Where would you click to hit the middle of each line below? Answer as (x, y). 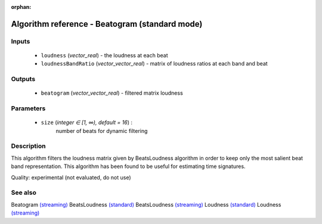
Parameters (28, 108)
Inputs (21, 41)
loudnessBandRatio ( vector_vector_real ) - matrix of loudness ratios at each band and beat (154, 64)
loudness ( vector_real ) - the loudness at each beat (104, 55)
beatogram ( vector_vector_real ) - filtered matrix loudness (112, 93)
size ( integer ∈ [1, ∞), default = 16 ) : (86, 123)
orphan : (21, 7)
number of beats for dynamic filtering (102, 130)
